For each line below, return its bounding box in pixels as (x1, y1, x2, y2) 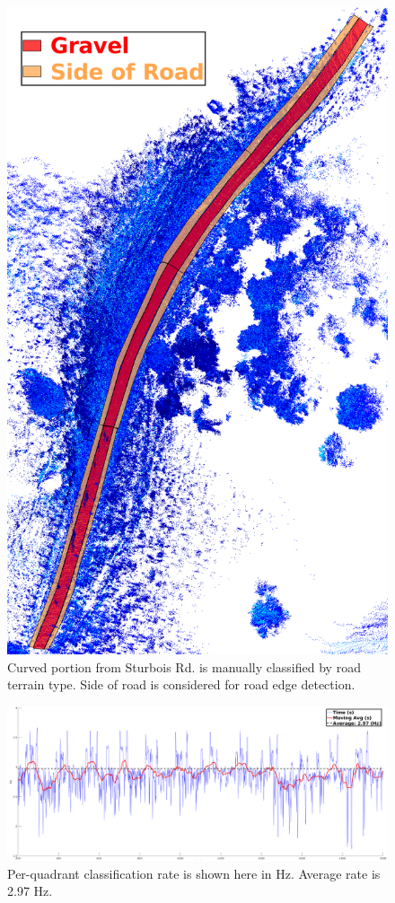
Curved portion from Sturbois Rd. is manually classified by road (7, 657, 361, 676)
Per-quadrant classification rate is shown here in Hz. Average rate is (7, 864, 381, 882)
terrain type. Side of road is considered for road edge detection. (7, 675, 355, 694)
